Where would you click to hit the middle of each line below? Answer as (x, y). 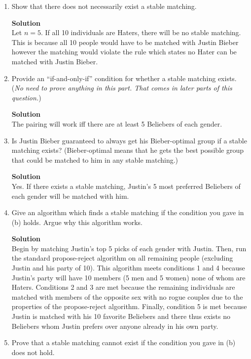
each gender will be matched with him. (70, 196)
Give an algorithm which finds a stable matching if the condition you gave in (128, 212)
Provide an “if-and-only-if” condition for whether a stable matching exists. (124, 78)
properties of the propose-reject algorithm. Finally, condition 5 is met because (129, 306)
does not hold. (33, 352)
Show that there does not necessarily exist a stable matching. (104, 6)
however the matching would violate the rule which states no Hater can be (124, 52)
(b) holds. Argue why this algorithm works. (77, 222)
